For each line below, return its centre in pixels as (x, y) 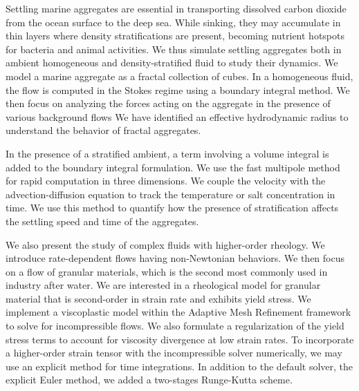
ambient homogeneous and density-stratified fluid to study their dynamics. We (172, 63)
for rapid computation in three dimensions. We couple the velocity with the (166, 181)
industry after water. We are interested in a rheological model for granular (163, 285)
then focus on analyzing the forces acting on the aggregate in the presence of (168, 103)
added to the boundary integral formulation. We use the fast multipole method (173, 167)
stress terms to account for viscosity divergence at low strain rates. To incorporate (180, 339)
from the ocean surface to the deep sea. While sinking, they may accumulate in (173, 22)
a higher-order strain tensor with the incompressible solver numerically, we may (174, 353)
